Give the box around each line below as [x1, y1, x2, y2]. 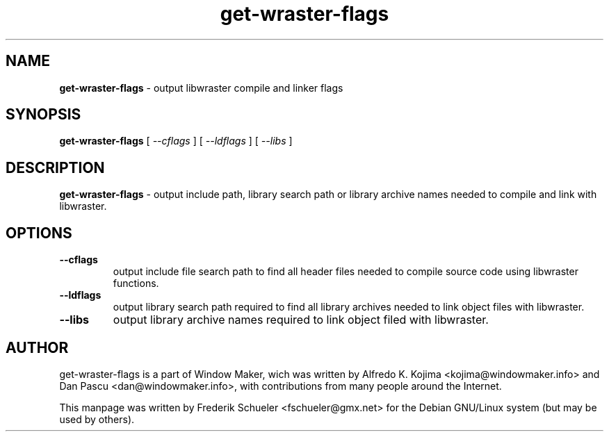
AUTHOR [6, 338, 69, 356]
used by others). [59, 413, 135, 425]
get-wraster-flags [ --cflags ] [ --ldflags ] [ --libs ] [59, 135, 293, 147]
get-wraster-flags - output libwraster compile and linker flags [59, 81, 343, 94]
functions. [113, 277, 159, 290]
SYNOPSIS [6, 106, 81, 124]
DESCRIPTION [6, 158, 105, 176]
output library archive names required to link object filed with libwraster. [113, 313, 489, 327]
